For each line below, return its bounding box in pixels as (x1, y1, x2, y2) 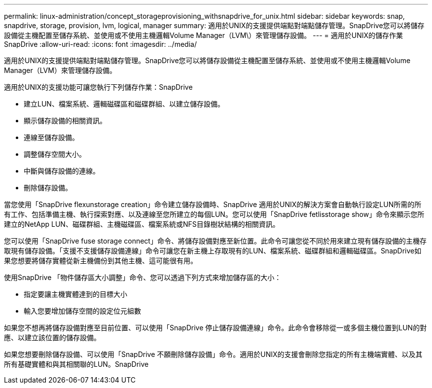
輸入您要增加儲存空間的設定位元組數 (24, 307, 141, 315)
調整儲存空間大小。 (24, 150, 86, 158)
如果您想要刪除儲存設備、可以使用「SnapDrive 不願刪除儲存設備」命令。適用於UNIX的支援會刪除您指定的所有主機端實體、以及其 (4, 350, 423, 358)
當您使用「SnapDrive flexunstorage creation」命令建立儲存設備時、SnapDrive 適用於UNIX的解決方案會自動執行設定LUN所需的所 (4, 200, 422, 209)
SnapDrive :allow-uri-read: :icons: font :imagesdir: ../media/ (4, 40, 197, 48)
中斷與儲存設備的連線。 (24, 167, 100, 175)
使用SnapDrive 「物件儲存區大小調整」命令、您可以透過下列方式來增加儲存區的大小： (4, 273, 282, 282)
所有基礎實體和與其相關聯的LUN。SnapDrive (4, 360, 149, 368)
